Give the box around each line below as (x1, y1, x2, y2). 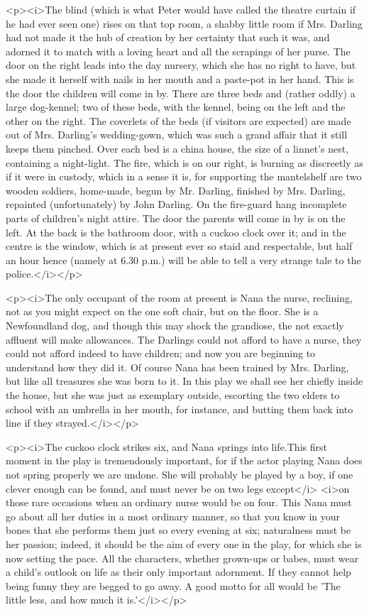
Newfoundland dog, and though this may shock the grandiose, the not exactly (6, 318, 344, 333)
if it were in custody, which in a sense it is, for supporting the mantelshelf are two (6, 169, 362, 184)
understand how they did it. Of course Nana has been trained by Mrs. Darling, (6, 359, 349, 374)
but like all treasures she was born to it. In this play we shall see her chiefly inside (6, 373, 363, 388)
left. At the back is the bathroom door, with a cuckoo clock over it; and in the (6, 224, 346, 239)
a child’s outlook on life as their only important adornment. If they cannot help (6, 564, 351, 579)
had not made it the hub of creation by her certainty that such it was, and (6, 30, 330, 45)
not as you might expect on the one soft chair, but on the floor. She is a (6, 304, 319, 319)
